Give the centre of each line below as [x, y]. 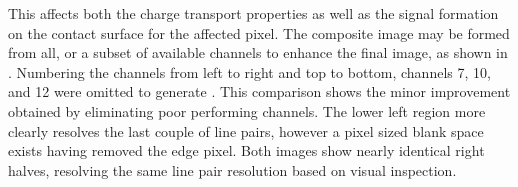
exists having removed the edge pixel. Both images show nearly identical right [246, 150]
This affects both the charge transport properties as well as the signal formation [253, 13]
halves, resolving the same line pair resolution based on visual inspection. [232, 169]
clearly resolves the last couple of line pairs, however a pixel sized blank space [246, 130]
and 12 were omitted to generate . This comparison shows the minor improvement [259, 91]
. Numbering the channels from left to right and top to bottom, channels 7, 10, [249, 71]
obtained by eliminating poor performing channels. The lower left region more [247, 110]
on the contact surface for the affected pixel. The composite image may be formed [259, 32]
